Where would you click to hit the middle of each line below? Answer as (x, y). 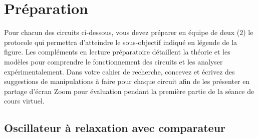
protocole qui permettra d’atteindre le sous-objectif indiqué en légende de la (121, 42)
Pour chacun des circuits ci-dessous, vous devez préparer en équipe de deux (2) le (129, 32)
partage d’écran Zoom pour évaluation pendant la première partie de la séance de (129, 91)
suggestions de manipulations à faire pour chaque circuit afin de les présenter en (127, 81)
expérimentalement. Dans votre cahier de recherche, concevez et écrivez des (119, 71)
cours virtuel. (24, 101)
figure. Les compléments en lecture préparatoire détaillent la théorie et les (117, 52)
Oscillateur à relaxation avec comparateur (115, 128)
